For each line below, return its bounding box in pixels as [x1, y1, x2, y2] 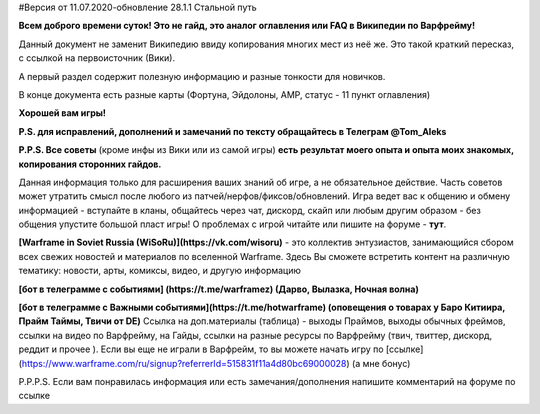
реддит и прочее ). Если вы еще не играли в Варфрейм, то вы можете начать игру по [18, 343, 384, 355]
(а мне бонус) [351, 357, 411, 369]
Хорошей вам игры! [18, 107, 107, 119]
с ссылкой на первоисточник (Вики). [18, 52, 175, 64]
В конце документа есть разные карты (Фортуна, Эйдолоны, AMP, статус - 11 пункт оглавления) [18, 88, 431, 100]
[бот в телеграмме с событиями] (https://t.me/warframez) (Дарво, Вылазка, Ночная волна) [18, 283, 419, 295]
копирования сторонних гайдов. [18, 158, 162, 170]
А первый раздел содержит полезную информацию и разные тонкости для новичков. [18, 70, 386, 82]
